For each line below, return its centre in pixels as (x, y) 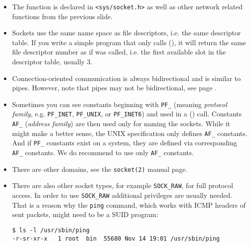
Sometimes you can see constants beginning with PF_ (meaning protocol (120, 104)
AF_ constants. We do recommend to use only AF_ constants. (103, 152)
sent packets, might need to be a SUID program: (85, 214)
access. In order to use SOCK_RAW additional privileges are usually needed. (122, 195)
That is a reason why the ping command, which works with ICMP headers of (129, 205)
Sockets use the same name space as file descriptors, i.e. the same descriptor (126, 33)
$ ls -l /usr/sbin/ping (51, 230)
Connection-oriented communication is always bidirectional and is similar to (126, 78)
